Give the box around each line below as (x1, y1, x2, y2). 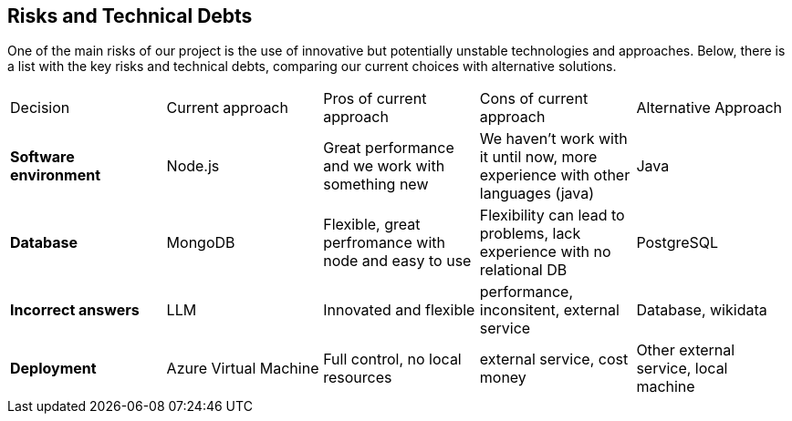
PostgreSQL (636, 233, 719, 252)
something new (323, 175, 429, 194)
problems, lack (479, 224, 581, 243)
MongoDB (166, 233, 235, 252)
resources (323, 368, 392, 387)
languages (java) (479, 184, 595, 203)
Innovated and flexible (323, 301, 475, 320)
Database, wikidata (636, 301, 767, 320)
